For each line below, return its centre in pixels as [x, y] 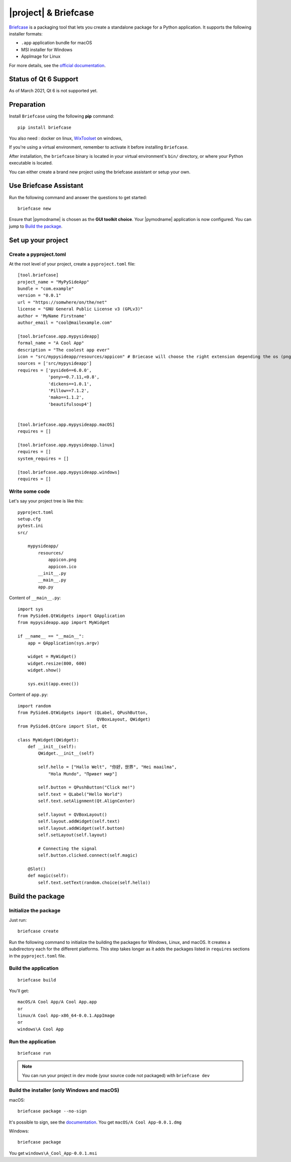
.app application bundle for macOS [57, 43]
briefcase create [38, 931]
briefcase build [37, 980]
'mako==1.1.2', [66, 397]
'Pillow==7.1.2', [69, 390]
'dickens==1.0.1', [70, 384]
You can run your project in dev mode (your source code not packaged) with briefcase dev [116, 1075]
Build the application [34, 968]
